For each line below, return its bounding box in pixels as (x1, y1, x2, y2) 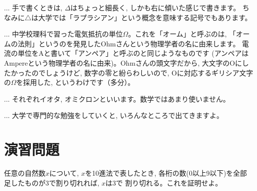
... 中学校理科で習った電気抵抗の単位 (4, 29, 123, 39)
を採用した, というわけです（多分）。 (16, 77, 135, 87)
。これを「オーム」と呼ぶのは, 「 (128, 29, 236, 39)
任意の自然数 (4, 168, 45, 178)
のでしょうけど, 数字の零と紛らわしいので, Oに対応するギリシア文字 (31, 67, 253, 77)
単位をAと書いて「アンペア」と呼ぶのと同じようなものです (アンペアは (17, 48, 249, 58)
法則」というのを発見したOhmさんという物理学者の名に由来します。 (17, 38, 240, 48)
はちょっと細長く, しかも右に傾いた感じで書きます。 (70, 2, 240, 12)
